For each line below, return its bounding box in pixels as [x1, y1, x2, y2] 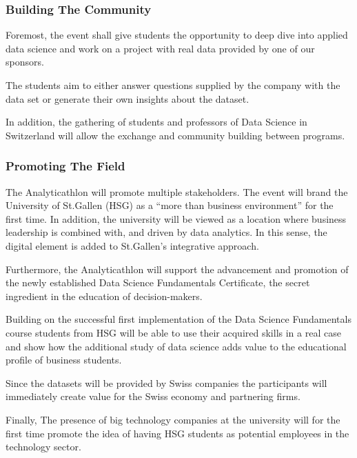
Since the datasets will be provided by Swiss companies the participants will [6, 375, 327, 390]
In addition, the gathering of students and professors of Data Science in [6, 114, 307, 129]
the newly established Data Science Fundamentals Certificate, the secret [6, 275, 310, 290]
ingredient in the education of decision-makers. [6, 288, 203, 303]
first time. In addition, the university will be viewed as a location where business [6, 211, 347, 226]
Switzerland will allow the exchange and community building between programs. [6, 128, 345, 142]
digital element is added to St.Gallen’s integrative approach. [6, 238, 259, 252]
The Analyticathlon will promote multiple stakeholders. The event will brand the [6, 184, 348, 199]
